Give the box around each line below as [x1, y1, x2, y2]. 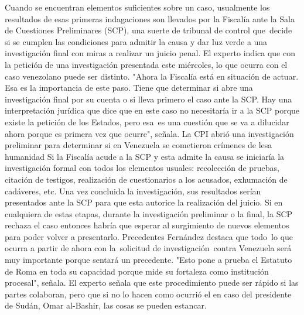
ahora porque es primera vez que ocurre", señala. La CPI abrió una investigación [5, 127, 294, 139]
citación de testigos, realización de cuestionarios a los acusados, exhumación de [5, 173, 288, 185]
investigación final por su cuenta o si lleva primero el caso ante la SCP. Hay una [5, 93, 292, 105]
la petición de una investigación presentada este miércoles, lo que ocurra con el [5, 58, 288, 70]
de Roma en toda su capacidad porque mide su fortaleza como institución [5, 265, 269, 277]
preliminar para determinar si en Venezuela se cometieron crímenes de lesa [5, 139, 272, 151]
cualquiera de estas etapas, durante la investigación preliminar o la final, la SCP [5, 207, 293, 220]
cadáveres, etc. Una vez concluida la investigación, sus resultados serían [5, 184, 261, 197]
